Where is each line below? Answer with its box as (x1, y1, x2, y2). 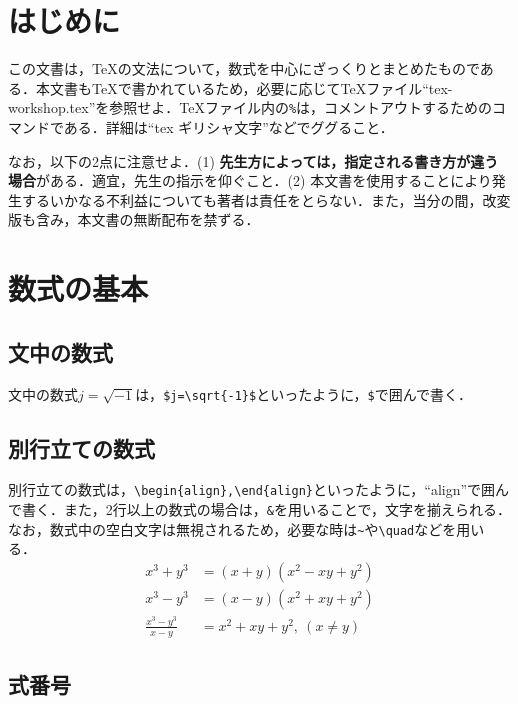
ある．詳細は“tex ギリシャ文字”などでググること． (63, 116, 394, 137)
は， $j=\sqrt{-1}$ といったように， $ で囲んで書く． (135, 383, 472, 404)
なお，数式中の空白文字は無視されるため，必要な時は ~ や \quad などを (8, 518, 457, 539)
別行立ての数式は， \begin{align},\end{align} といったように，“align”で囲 (8, 479, 496, 500)
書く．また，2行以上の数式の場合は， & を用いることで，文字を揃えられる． (21, 499, 511, 520)
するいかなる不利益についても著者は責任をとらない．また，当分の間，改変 (21, 189, 511, 210)
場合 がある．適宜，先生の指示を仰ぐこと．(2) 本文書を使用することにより (8, 170, 492, 191)
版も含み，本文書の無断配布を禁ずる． (8, 209, 260, 230)
